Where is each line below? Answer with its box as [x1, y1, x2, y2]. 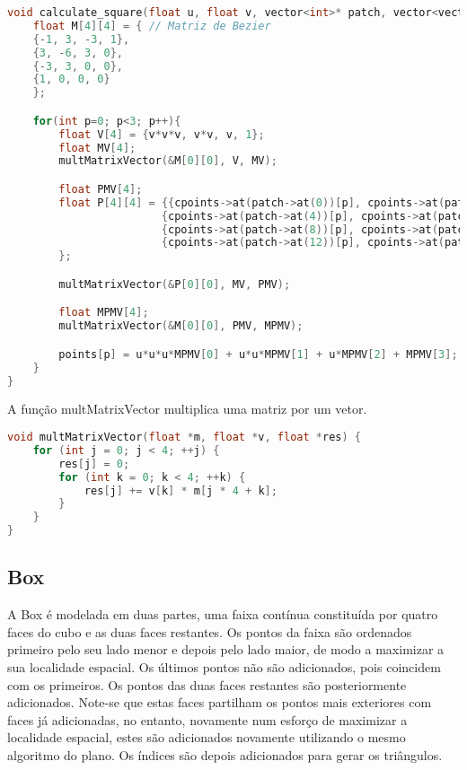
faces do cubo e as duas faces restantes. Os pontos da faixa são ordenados [7, 622, 412, 641]
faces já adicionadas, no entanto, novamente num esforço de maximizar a [7, 710, 408, 729]
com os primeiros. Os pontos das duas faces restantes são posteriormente [7, 675, 407, 694]
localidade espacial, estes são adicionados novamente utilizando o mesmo [7, 728, 406, 747]
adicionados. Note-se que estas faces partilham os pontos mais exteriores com [7, 693, 432, 712]
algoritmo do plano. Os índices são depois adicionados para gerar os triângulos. [7, 745, 443, 764]
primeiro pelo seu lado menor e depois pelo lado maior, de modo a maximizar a [7, 640, 445, 659]
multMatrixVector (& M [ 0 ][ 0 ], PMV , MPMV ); [58, 319, 304, 333]
